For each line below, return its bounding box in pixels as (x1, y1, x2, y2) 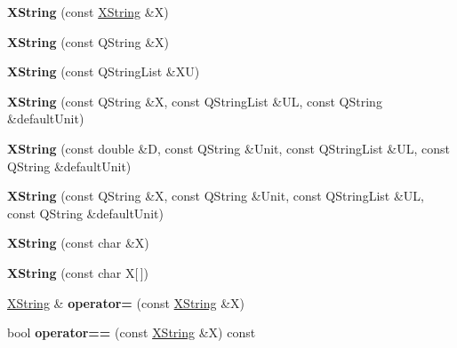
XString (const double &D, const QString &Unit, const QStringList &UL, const (7, 138, 450, 157)
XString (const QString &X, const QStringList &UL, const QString (7, 91, 382, 110)
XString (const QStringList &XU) (7, 62, 200, 81)
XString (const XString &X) (7, 3, 169, 20)
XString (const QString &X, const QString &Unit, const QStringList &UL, (7, 186, 424, 205)
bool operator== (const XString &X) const (7, 323, 256, 342)
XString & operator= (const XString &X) (7, 293, 245, 312)
